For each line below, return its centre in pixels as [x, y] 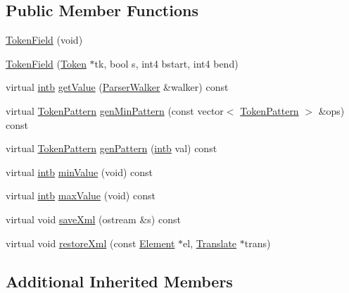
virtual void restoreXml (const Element [90, 243]
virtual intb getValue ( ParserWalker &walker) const [117, 87]
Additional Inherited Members [119, 281]
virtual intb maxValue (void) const [81, 195]
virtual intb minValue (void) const [80, 172]
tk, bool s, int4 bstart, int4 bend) [166, 63]
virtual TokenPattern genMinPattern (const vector [115, 110]
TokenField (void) [44, 40]
